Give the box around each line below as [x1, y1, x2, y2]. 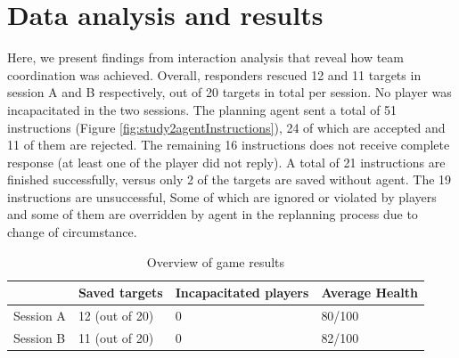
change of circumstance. [7, 223, 137, 241]
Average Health [321, 283, 418, 302]
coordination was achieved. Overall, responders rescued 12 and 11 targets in [7, 65, 422, 84]
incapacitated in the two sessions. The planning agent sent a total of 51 [7, 100, 398, 118]
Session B [13, 328, 66, 346]
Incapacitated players [175, 283, 309, 302]
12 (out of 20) [78, 306, 154, 325]
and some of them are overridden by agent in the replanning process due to [7, 205, 418, 224]
